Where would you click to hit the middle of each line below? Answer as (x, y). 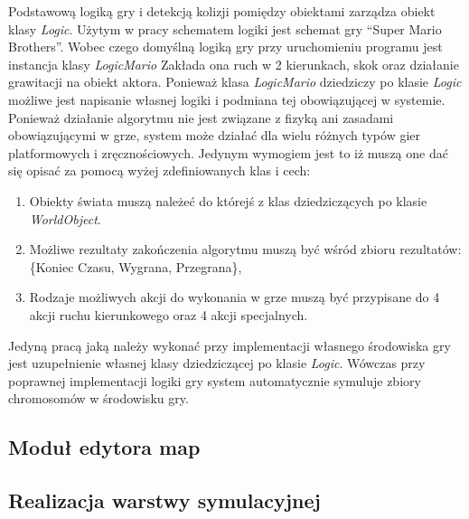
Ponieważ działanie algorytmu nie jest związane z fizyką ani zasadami (201, 117)
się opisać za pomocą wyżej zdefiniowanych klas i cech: (159, 170)
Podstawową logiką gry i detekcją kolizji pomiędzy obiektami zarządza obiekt (222, 11)
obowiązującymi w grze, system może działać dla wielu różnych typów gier (215, 135)
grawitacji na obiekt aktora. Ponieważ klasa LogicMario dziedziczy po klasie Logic (235, 82)
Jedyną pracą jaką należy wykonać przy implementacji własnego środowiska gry (230, 345)
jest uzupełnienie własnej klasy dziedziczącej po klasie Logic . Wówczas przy (217, 363)
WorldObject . (65, 218)
